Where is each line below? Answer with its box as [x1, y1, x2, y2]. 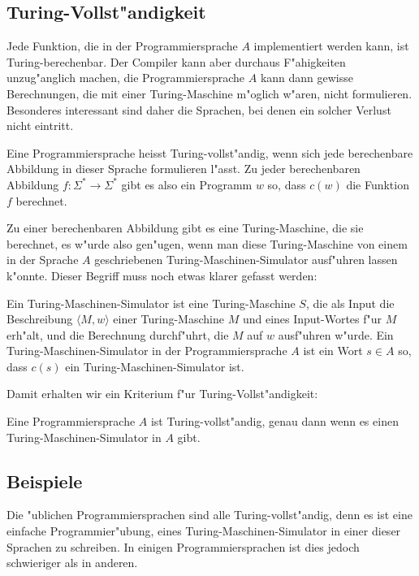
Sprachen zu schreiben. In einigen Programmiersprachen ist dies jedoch [6, 538, 360, 555]
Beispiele [6, 468, 83, 493]
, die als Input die [305, 294, 395, 311]
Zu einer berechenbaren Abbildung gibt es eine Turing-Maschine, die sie [6, 219, 364, 236]
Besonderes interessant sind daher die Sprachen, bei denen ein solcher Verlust [6, 101, 391, 118]
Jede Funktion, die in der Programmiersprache [6, 37, 238, 54]
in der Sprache [6, 251, 79, 268]
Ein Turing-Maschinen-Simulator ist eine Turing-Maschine [6, 294, 296, 311]
